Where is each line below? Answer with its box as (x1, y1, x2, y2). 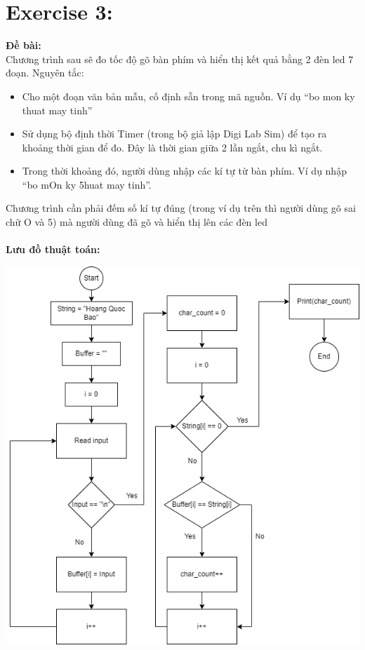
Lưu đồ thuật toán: (6, 242, 100, 257)
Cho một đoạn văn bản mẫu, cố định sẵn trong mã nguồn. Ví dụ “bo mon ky (22, 88, 355, 103)
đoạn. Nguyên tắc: (6, 65, 84, 80)
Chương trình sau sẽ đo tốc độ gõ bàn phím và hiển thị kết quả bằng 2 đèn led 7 (6, 51, 354, 66)
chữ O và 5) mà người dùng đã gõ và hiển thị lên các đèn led (6, 215, 267, 229)
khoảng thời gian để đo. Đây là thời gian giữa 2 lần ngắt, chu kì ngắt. (22, 140, 323, 154)
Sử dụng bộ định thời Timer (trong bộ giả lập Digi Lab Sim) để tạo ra (22, 126, 327, 141)
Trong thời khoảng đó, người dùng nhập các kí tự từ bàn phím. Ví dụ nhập (22, 163, 347, 178)
